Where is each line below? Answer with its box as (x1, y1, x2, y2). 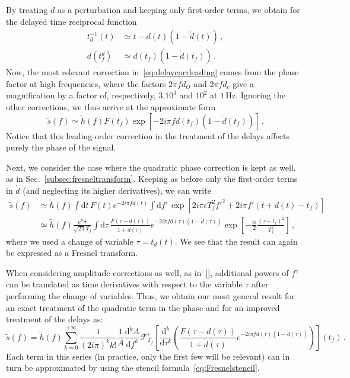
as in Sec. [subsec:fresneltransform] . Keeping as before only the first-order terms (6, 172, 298, 185)
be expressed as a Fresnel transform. (6, 246, 138, 259)
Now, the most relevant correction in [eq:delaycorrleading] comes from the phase (6, 66, 299, 78)
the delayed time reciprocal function (6, 15, 137, 27)
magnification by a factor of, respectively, (6, 89, 156, 101)
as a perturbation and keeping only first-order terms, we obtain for (57, 4, 300, 15)
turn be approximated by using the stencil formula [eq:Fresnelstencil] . (6, 361, 260, 374)
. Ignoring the (236, 89, 285, 101)
